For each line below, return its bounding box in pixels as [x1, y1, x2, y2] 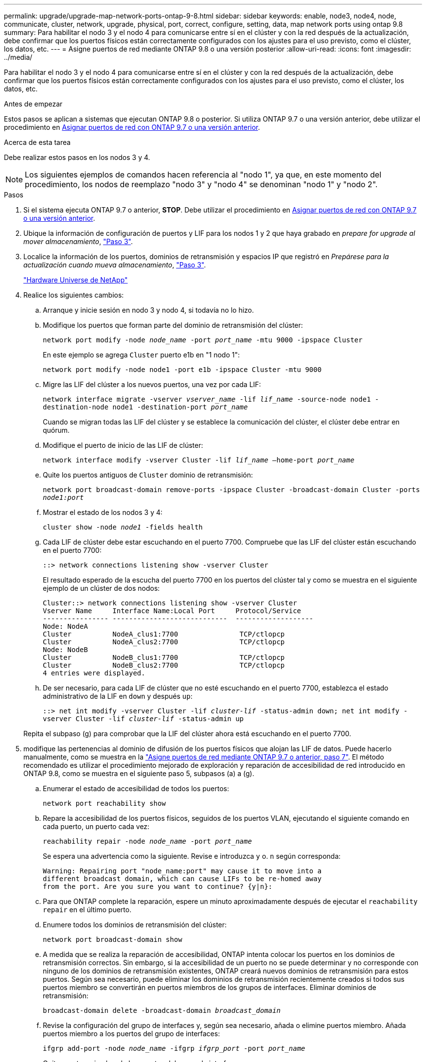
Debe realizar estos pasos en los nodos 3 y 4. [4, 153, 150, 161]
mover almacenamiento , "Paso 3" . [23, 237, 133, 246]
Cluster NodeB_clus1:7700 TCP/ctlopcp [43, 654, 285, 661]
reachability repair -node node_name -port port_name [43, 837, 252, 845]
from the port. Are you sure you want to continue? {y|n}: [43, 883, 273, 890]
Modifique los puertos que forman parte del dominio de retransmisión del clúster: [43, 321, 303, 329]
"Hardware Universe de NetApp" [23, 276, 128, 284]
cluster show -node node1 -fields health [43, 523, 203, 531]
